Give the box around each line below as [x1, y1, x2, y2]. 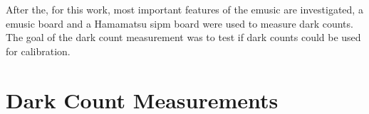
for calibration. [6, 43, 71, 58]
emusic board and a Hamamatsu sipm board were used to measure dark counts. [6, 16, 353, 30]
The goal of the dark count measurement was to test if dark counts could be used [6, 30, 361, 45]
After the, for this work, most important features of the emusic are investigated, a [6, 2, 363, 16]
